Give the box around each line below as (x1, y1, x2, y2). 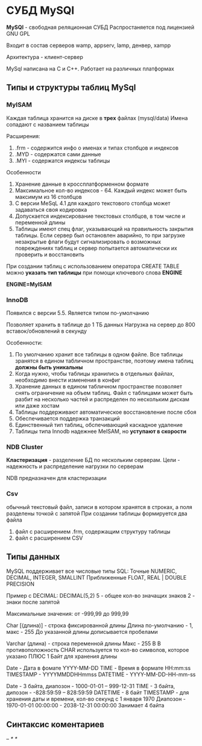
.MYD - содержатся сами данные (14, 150, 101, 157)
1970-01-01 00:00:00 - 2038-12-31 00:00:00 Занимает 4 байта (6, 702, 165, 709)
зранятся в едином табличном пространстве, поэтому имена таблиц (14, 357, 194, 364)
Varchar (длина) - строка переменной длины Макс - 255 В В (6, 640, 161, 647)
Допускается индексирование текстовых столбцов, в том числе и (14, 212, 186, 220)
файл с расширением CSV (14, 534, 83, 542)
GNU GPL (6, 30, 30, 37)
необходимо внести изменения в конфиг (14, 376, 121, 384)
